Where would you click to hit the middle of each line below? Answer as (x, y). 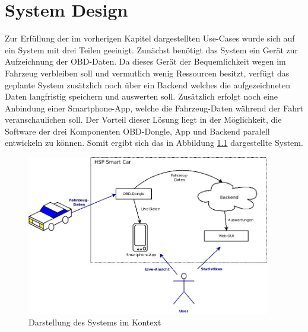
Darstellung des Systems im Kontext (95, 322)
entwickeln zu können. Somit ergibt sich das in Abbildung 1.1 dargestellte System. (154, 143)
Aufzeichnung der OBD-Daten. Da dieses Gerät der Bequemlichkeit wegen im (145, 61)
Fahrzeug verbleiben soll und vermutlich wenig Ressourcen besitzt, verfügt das (147, 73)
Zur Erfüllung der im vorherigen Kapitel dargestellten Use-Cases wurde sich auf (150, 38)
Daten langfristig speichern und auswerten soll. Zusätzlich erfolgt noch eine (142, 96)
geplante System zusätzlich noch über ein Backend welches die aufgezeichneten (148, 84)
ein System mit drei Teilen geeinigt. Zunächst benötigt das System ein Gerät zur (152, 50)
